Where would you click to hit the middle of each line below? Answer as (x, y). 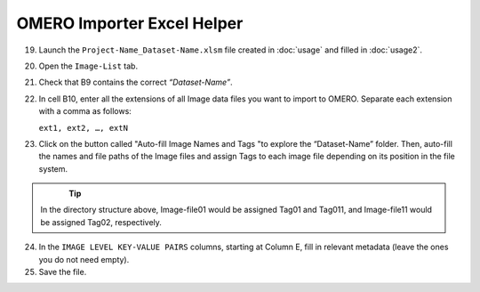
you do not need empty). (84, 259)
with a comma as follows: (85, 111)
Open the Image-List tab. (88, 66)
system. (53, 168)
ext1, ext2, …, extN (84, 128)
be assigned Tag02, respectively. (101, 222)
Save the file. (63, 272)
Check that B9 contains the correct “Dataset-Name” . (136, 82)
